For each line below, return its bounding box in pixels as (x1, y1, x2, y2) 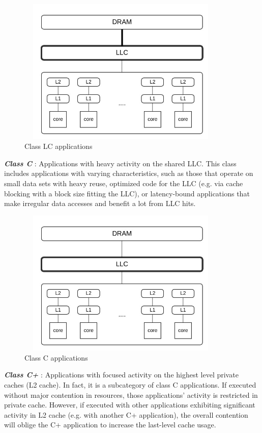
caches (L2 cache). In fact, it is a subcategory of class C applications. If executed (4, 379, 256, 390)
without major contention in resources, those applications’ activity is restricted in (4, 389, 258, 400)
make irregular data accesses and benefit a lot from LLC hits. (4, 198, 196, 209)
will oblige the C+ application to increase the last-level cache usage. (4, 419, 216, 430)
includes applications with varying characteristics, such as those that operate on (4, 168, 253, 179)
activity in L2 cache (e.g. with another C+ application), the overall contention (4, 409, 248, 420)
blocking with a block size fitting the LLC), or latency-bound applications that (4, 188, 250, 198)
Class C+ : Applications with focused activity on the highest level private (4, 369, 239, 380)
